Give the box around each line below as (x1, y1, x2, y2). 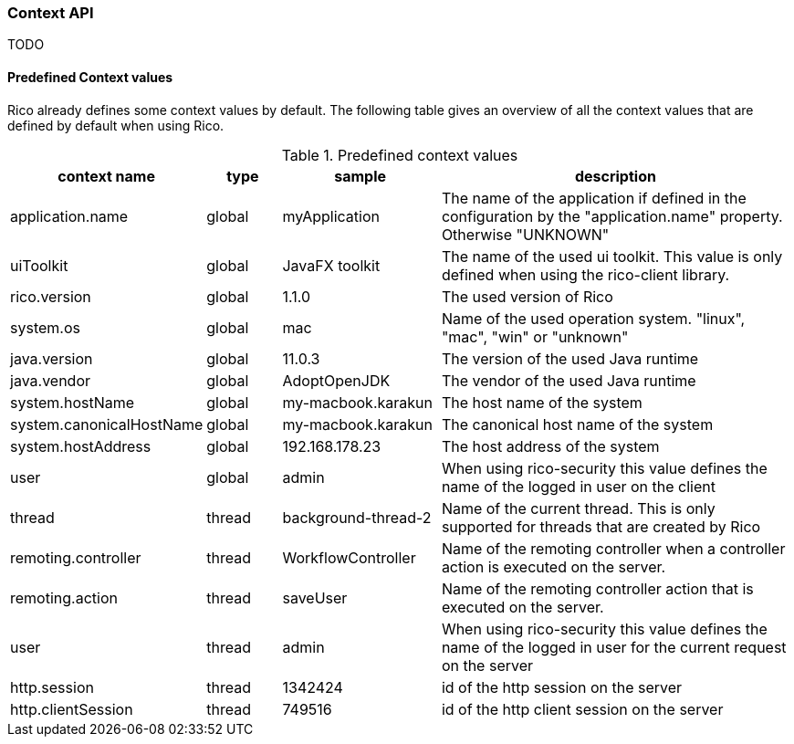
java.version (10, 349, 93, 368)
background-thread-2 (282, 508, 432, 527)
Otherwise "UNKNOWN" (441, 225, 610, 244)
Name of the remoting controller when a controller (441, 539, 786, 558)
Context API (7, 4, 94, 22)
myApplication (282, 206, 380, 225)
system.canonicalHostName (10, 414, 204, 434)
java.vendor (10, 371, 91, 390)
